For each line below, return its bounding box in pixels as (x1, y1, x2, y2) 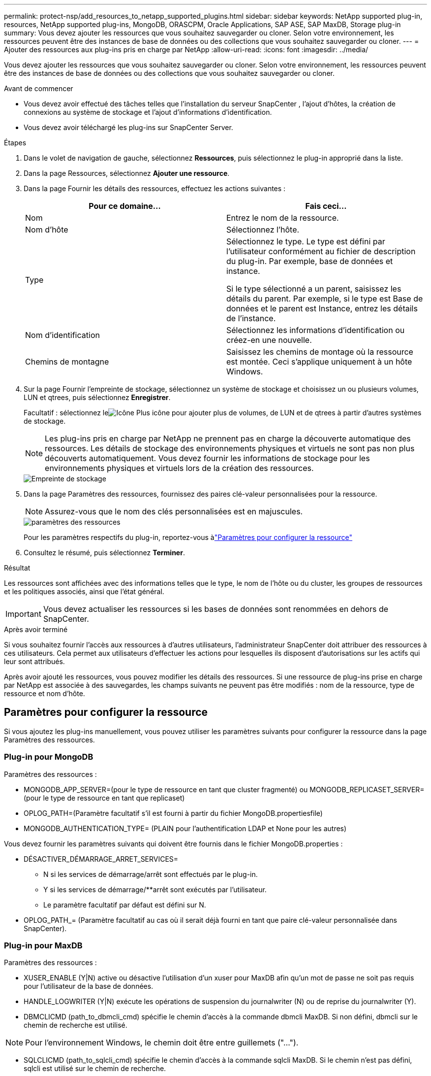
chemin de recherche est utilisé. (24, 1021, 127, 1030)
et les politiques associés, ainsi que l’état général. (4, 587, 164, 596)
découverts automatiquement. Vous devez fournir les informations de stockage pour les (45, 453, 370, 463)
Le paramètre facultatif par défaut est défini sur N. (43, 900, 206, 909)
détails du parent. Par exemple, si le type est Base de (226, 294, 423, 303)
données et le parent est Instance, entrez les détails (226, 303, 418, 313)
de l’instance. (226, 313, 276, 323)
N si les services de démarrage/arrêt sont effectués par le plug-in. (43, 870, 258, 878)
